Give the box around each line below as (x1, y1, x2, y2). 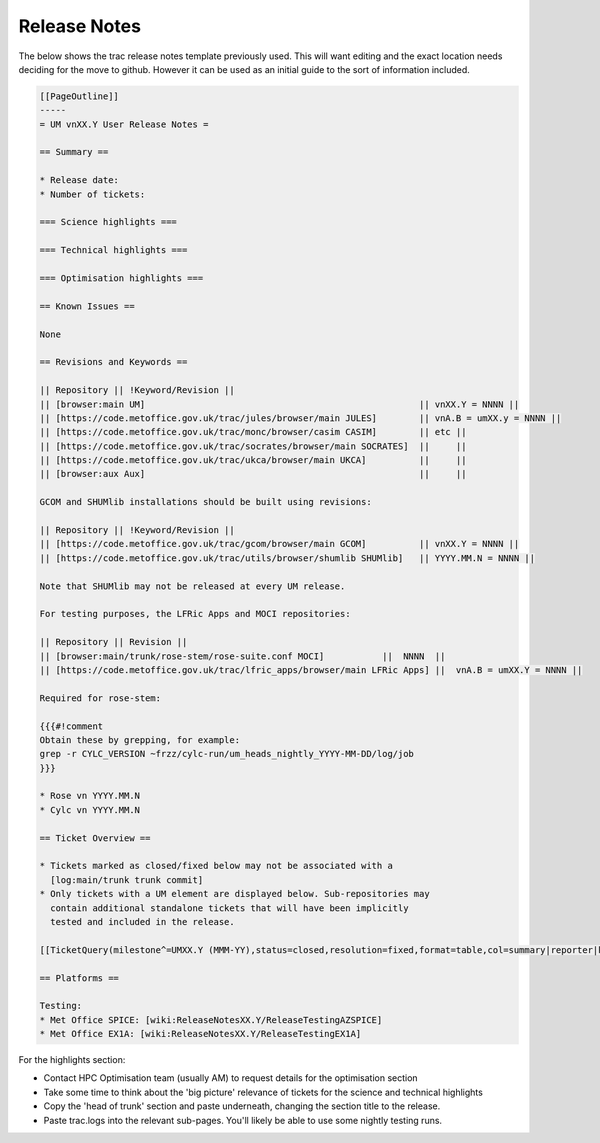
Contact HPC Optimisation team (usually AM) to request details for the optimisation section (43, 1072, 419, 1084)
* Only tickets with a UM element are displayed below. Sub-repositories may (39, 888, 430, 900)
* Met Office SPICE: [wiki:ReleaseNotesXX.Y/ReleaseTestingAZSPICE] (39, 1014, 383, 1025)
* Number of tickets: (39, 188, 146, 200)
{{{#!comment (39, 720, 104, 732)
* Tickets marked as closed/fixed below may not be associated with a (39, 860, 394, 872)
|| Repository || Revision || (39, 636, 188, 648)
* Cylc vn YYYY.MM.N (39, 804, 140, 815)
